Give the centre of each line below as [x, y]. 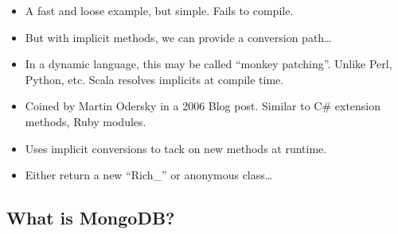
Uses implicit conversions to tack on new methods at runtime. [176, 148]
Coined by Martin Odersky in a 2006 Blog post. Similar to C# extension [203, 106]
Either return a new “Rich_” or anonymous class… [149, 175]
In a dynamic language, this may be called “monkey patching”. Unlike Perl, [209, 64]
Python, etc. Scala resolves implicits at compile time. [154, 79]
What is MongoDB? [91, 218]
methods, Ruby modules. [86, 121]
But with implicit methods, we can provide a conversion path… [178, 37]
